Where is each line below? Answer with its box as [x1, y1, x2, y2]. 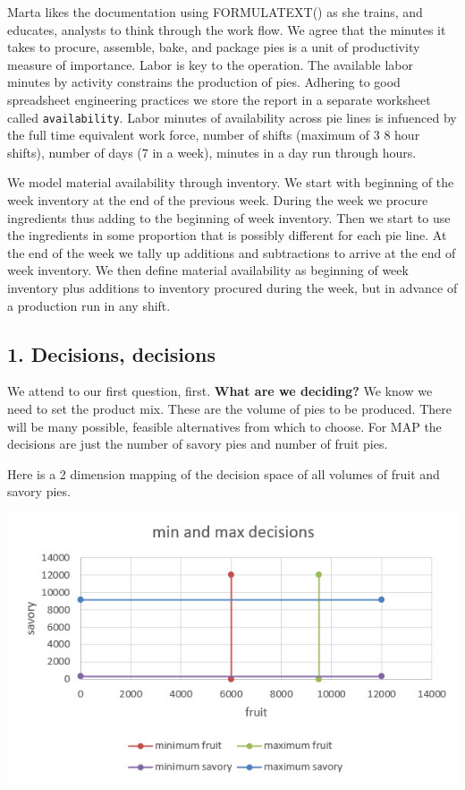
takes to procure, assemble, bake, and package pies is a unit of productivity [7, 38, 420, 56]
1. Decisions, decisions [7, 339, 216, 367]
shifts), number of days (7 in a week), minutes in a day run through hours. [7, 142, 417, 161]
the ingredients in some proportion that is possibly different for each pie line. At [7, 226, 447, 245]
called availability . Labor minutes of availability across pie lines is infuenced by [7, 107, 457, 126]
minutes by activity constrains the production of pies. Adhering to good [7, 73, 401, 91]
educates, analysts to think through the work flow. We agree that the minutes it [7, 20, 446, 39]
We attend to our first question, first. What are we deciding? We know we [7, 382, 433, 400]
